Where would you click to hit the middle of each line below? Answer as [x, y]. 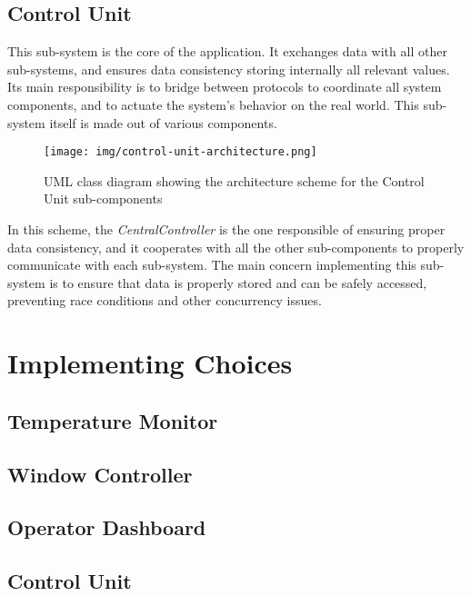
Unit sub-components [103, 199]
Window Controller [100, 474]
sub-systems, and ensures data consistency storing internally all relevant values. [229, 69]
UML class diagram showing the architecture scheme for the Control [234, 180]
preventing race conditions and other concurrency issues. [165, 300]
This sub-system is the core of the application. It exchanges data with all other [227, 51]
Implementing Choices [150, 363]
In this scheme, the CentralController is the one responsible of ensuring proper [226, 229]
